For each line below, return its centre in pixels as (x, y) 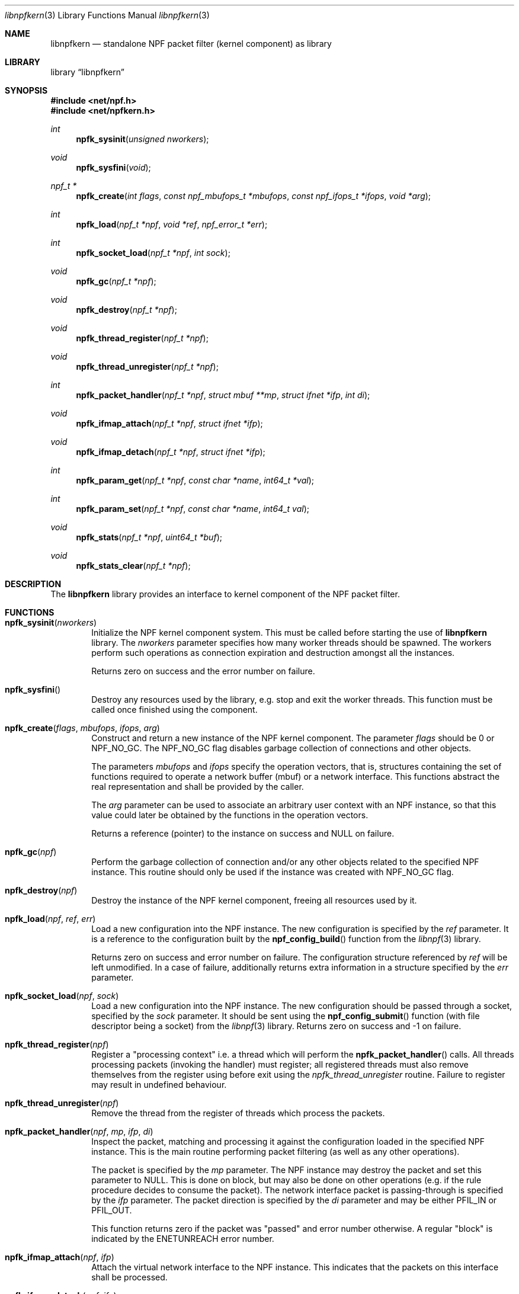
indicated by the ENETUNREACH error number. (183, 1239)
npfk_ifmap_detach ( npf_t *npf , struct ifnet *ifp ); (171, 452)
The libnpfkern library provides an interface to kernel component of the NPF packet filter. (225, 594)
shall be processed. (129, 1277)
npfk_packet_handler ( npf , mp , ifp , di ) (79, 1131)
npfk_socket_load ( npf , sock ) (62, 996)
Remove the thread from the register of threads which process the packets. (238, 1113)
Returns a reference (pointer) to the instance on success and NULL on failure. (243, 833)
